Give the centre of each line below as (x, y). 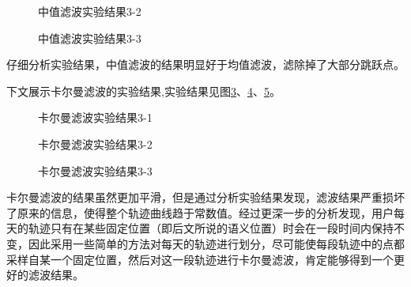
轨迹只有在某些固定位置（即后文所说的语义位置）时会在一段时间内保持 (211, 228)
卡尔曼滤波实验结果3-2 (95, 143)
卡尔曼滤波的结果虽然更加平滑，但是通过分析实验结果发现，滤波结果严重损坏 (205, 197)
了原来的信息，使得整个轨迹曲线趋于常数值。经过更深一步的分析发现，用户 (200, 212)
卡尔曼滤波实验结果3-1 (95, 117)
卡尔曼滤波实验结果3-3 (95, 170)
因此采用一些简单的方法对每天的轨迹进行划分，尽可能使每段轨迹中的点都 (216, 243)
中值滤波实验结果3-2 (90, 11)
